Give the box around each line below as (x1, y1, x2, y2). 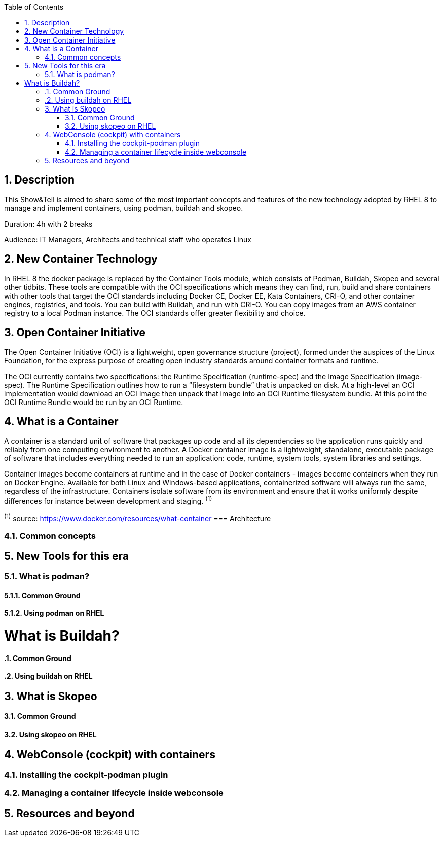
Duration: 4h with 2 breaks (4, 219, 93, 228)
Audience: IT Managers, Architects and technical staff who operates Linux (4, 235, 251, 244)
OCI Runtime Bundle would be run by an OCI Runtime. (4, 397, 183, 407)
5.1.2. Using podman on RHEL (4, 609, 104, 618)
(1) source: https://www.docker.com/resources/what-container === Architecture (4, 513, 271, 523)
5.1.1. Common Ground (4, 591, 81, 600)
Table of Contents (4, 3, 64, 11)
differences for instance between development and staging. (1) (4, 495, 212, 506)
